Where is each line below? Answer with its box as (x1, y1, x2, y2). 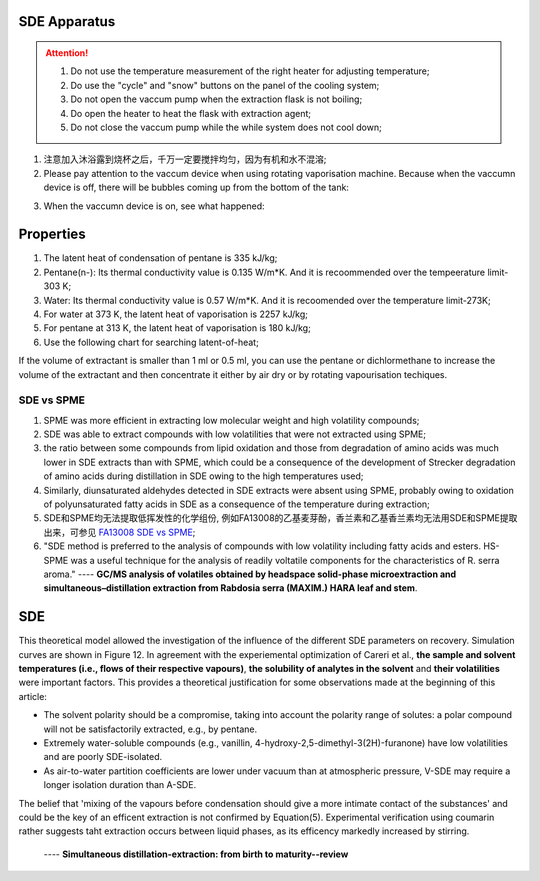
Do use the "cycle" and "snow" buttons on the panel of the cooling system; (70, 79, 380, 91)
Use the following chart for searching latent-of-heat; (43, 336, 259, 348)
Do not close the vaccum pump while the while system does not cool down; (70, 121, 382, 133)
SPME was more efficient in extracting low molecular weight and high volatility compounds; (43, 414, 420, 426)
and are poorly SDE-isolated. (43, 751, 163, 763)
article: (18, 690, 47, 702)
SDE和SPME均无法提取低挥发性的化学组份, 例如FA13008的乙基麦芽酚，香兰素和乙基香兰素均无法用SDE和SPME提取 (43, 512, 518, 524)
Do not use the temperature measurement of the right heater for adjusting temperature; (70, 65, 430, 77)
